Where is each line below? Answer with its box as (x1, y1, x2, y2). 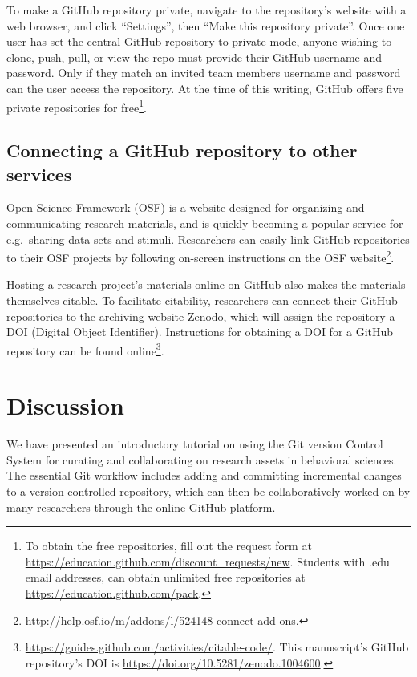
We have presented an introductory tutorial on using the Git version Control (6, 436, 383, 452)
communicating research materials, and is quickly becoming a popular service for (6, 215, 403, 231)
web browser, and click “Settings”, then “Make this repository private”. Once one (6, 17, 405, 34)
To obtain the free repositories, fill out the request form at (25, 537, 312, 554)
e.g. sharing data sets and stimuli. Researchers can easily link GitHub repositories (6, 230, 410, 247)
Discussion (6, 389, 124, 422)
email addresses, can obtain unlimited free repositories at (25, 569, 306, 586)
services (6, 161, 72, 186)
